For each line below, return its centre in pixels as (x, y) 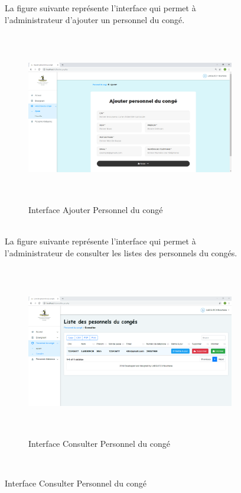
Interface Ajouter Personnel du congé (96, 210)
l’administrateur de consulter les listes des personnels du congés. (121, 253)
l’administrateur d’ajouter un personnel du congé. (95, 19)
